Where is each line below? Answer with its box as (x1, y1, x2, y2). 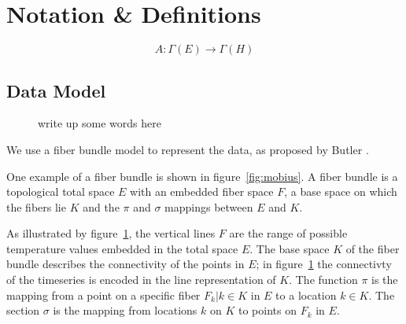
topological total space (6, 183, 115, 200)
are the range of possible (229, 225, 348, 241)
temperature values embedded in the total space (6, 240, 238, 256)
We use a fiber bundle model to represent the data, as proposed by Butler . (6, 141, 369, 157)
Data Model (6, 78, 106, 102)
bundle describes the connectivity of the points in (6, 256, 245, 272)
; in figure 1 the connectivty (256, 256, 392, 272)
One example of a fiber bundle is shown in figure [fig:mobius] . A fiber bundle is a (6, 168, 398, 184)
